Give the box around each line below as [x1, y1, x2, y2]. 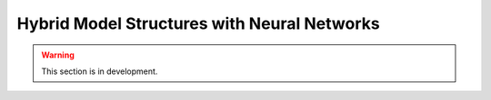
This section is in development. [41, 66, 158, 77]
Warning [41, 50, 75, 60]
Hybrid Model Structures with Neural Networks [16, 14, 381, 33]
